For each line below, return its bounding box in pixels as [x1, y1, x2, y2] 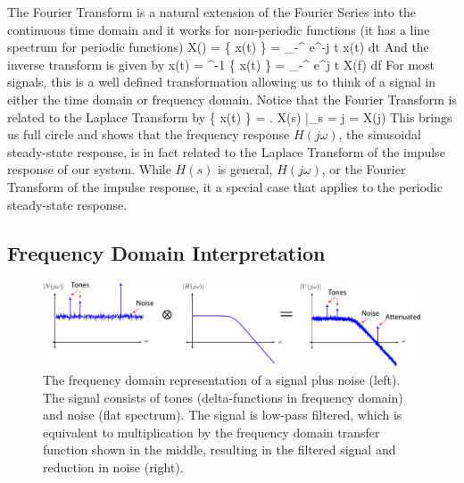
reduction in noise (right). [43, 457, 184, 476]
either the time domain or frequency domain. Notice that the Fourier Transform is [7, 89, 457, 108]
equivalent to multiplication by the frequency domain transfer [43, 422, 380, 441]
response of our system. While [7, 160, 171, 179]
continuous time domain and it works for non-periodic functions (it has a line [7, 20, 430, 38]
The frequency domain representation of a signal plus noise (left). [43, 370, 401, 388]
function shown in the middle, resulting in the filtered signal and [43, 440, 396, 459]
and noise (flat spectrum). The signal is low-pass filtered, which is [43, 405, 402, 424]
